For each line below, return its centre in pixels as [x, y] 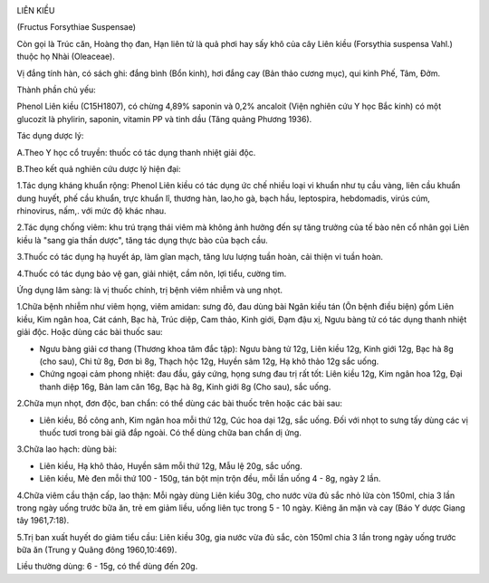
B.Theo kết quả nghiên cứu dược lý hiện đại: [99, 168]
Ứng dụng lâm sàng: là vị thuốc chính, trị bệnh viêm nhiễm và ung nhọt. [150, 291]
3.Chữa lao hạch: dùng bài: [67, 449]
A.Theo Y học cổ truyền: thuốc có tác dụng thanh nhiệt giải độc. [136, 152]
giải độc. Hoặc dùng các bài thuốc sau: [90, 332]
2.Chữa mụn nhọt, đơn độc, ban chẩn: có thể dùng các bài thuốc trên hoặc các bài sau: [180, 404]
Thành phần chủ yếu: [57, 90]
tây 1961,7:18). [43, 521]
